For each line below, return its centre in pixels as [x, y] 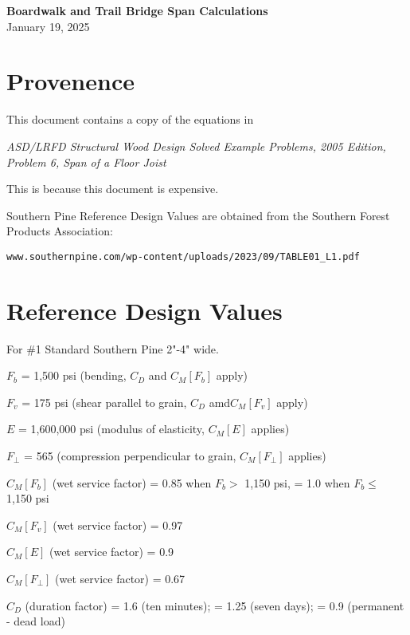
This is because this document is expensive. [113, 189]
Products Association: [60, 231]
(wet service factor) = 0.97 [118, 525]
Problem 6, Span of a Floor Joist [86, 162]
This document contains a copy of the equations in [130, 119]
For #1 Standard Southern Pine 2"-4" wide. [113, 348]
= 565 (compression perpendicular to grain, [130, 456]
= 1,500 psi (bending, [74, 375]
